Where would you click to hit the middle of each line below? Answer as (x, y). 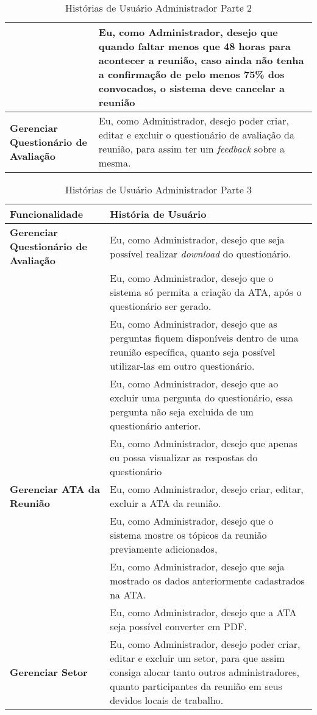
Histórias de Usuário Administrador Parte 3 (158, 189)
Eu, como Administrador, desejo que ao (194, 383)
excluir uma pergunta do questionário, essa (201, 397)
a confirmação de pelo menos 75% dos (191, 74)
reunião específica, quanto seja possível (193, 352)
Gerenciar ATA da (55, 489)
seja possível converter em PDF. (178, 626)
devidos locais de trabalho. (167, 700)
